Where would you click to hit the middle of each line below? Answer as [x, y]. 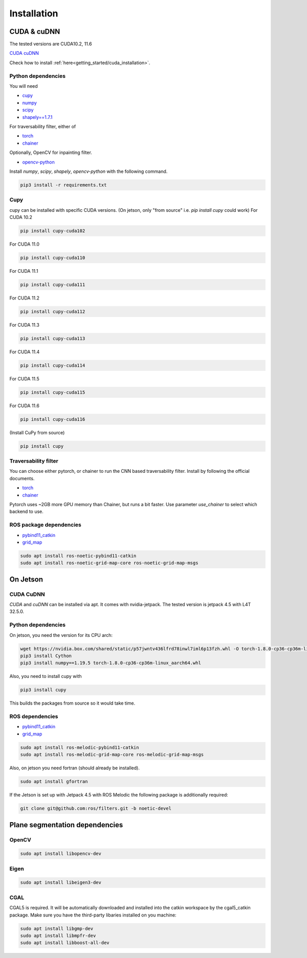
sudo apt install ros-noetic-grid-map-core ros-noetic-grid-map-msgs [109, 563]
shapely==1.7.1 [37, 117]
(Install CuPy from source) [37, 432]
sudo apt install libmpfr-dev [58, 935]
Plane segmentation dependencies [66, 825]
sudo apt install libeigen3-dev [61, 883]
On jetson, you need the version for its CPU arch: [61, 635]
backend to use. [26, 512]
